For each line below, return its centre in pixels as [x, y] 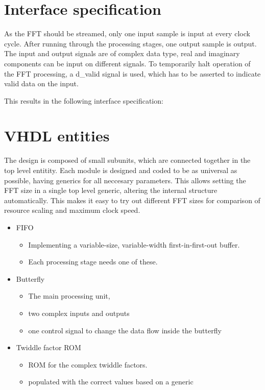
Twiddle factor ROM [49, 347]
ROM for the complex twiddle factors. [88, 364]
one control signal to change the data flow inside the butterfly [125, 330]
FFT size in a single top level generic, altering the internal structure [111, 190]
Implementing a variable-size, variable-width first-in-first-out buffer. [134, 244]
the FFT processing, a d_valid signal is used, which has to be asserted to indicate [132, 73]
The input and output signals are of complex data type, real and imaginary [122, 53]
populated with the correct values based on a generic [111, 382]
